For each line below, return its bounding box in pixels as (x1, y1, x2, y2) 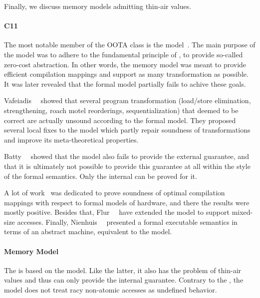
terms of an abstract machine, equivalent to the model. (4, 226, 172, 237)
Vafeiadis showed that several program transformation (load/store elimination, (4, 95, 251, 106)
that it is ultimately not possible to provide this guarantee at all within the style (4, 160, 251, 171)
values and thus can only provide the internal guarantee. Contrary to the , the (4, 275, 244, 285)
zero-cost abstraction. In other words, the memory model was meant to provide (4, 59, 247, 69)
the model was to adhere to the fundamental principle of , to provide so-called (4, 49, 243, 59)
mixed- (232, 207, 253, 217)
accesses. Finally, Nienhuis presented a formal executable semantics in (17, 216, 238, 227)
